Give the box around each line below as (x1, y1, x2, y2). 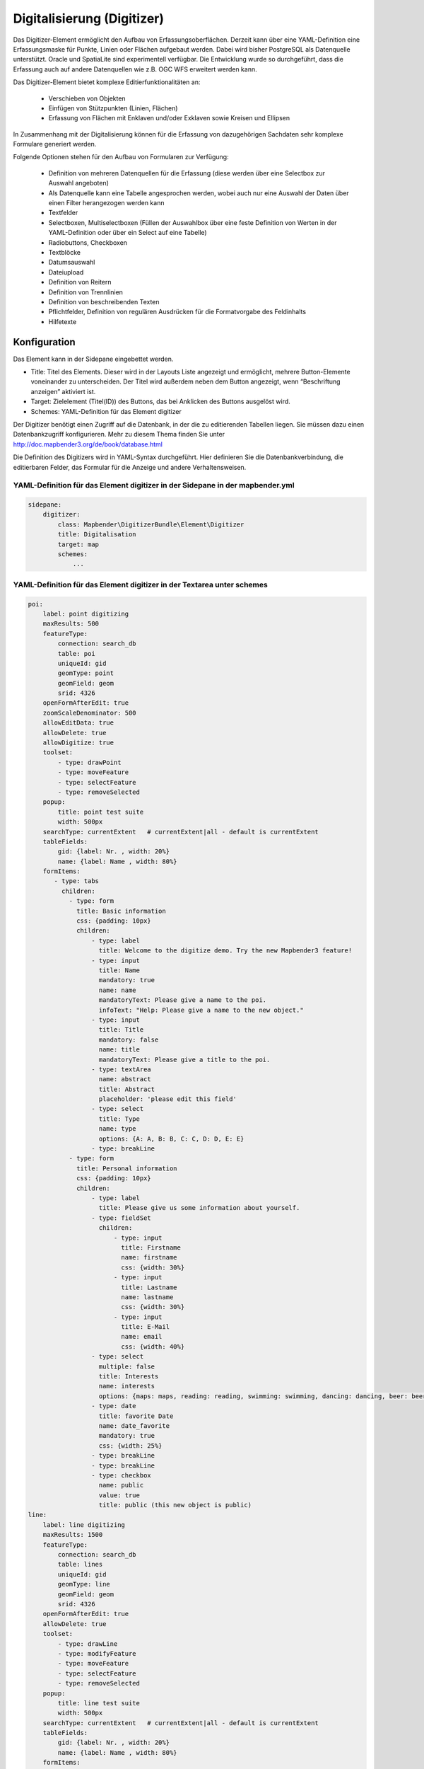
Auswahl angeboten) (48, 179, 110, 188)
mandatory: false (98, 1035, 159, 1044)
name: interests (98, 1382, 155, 1390)
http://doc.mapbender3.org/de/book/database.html (13, 439, 163, 449)
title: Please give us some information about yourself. (98, 1204, 300, 1212)
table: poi (57, 650, 95, 657)
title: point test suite (57, 807, 144, 816)
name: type (98, 1125, 137, 1133)
